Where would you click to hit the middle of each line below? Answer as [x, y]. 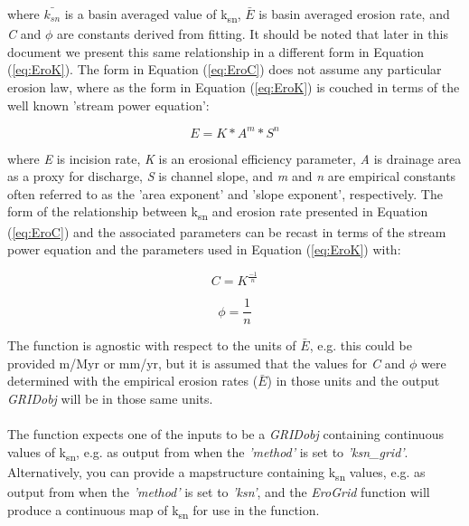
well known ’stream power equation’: [108, 105]
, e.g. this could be [361, 345]
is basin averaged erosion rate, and [354, 14]
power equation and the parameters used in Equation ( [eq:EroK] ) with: [204, 249]
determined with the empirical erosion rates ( [133, 381]
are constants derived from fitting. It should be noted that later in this [252, 34]
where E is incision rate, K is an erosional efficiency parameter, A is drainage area [234, 158]
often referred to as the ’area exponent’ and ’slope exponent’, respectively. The [225, 193]
